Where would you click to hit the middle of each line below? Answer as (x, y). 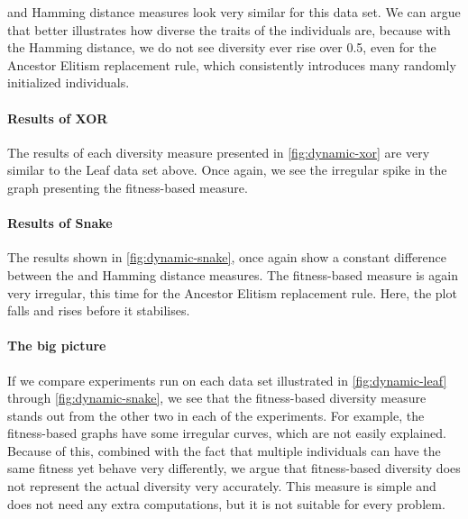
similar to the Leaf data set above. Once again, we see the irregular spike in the (227, 170)
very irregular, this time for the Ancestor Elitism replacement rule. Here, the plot (232, 292)
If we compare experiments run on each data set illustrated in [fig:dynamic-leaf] (227, 380)
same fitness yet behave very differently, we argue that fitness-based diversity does (234, 468)
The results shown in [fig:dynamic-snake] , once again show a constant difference (227, 257)
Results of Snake (60, 223)
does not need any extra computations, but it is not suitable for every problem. (226, 503)
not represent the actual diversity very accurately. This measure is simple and (222, 486)
